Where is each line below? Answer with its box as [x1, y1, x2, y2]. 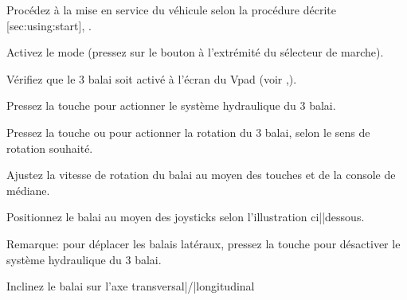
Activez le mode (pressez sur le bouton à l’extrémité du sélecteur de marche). [6, 44, 384, 60]
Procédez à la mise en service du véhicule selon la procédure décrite [6, 2, 336, 18]
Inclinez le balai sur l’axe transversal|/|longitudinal [6, 278, 255, 294]
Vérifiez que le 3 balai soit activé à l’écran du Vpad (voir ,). [6, 70, 297, 87]
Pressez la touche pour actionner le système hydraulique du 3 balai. [6, 97, 336, 114]
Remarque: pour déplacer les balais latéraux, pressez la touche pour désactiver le [6, 235, 401, 251]
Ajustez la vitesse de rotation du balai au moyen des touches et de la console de [6, 166, 396, 183]
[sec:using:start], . [6, 17, 92, 33]
